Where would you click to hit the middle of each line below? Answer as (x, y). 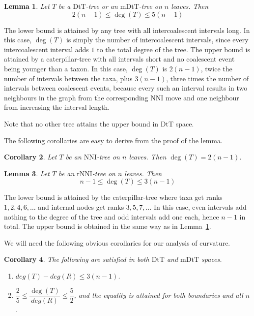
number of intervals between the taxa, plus (68, 78)
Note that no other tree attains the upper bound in (81, 123)
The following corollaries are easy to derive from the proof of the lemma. (113, 140)
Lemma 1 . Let (27, 6)
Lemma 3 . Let (27, 173)
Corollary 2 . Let (30, 157)
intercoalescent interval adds (46, 49)
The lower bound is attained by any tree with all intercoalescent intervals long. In (127, 30)
